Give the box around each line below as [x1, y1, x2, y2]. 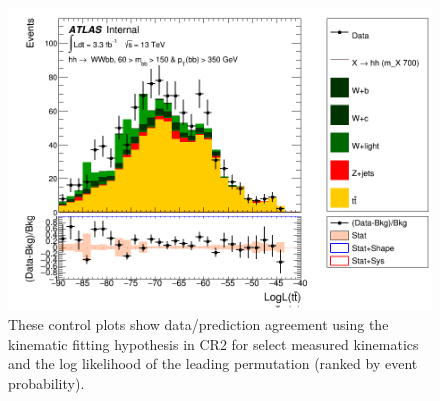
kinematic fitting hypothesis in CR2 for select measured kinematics [8, 333, 419, 354]
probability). [8, 372, 85, 393]
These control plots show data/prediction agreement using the [8, 313, 389, 334]
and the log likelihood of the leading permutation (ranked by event [8, 353, 418, 374]
